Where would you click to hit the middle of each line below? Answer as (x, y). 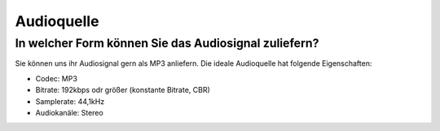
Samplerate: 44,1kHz (70, 101)
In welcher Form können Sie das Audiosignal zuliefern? (167, 43)
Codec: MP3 (56, 78)
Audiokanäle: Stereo (69, 112)
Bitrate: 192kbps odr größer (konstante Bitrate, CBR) (123, 90)
